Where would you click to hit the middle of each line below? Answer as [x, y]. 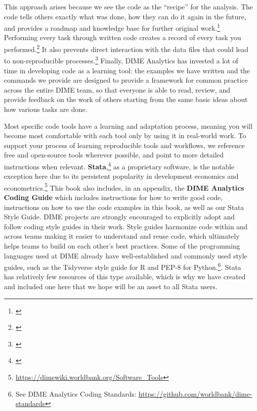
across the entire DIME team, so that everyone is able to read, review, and [117, 89]
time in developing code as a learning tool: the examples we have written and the [127, 70]
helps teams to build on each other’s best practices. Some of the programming [122, 245]
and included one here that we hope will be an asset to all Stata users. [111, 286]
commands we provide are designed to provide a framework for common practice [126, 80]
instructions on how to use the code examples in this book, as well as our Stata [124, 207]
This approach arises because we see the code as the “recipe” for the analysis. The [128, 6]
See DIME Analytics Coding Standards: [76, 393]
